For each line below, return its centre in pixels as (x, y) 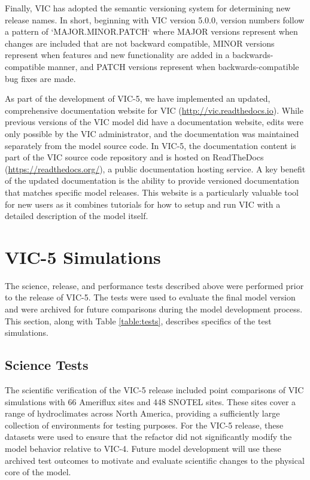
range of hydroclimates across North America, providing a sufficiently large (142, 413)
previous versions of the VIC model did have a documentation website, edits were (154, 122)
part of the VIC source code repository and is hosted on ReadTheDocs (134, 157)
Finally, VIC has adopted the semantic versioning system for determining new (148, 8)
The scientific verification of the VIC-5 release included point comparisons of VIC (154, 389)
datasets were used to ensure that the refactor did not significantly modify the (148, 437)
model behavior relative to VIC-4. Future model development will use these (143, 448)
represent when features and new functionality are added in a (117, 55)
